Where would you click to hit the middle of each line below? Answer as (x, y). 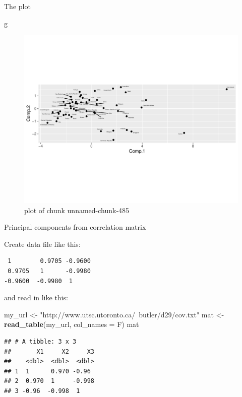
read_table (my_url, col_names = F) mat (72, 324)
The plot (17, 6)
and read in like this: (36, 297)
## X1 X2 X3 (49, 351)
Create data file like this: (42, 244)
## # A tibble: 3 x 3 (40, 342)
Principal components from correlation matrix (75, 227)
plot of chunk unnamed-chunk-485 (77, 210)
